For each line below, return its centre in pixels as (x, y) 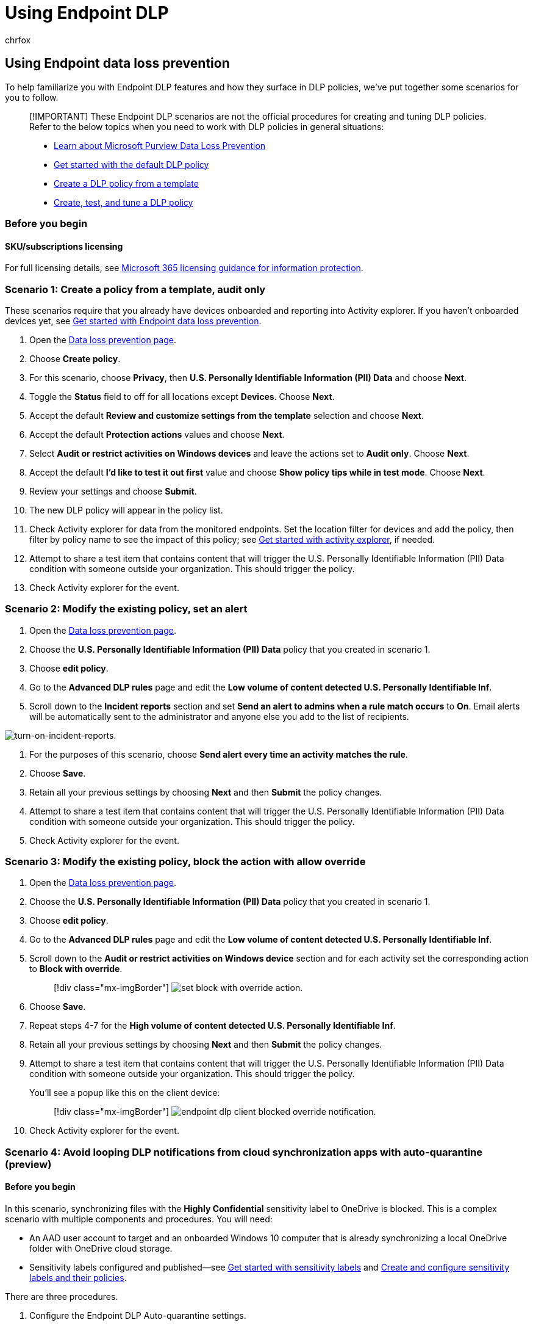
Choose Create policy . (75, 358)
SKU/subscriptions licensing (64, 246)
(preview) (28, 1164)
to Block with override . (76, 969)
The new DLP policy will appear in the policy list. (126, 510)
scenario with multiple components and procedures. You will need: (139, 1219)
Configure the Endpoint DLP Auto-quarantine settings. (138, 1316)
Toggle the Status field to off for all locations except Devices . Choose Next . (182, 396)
